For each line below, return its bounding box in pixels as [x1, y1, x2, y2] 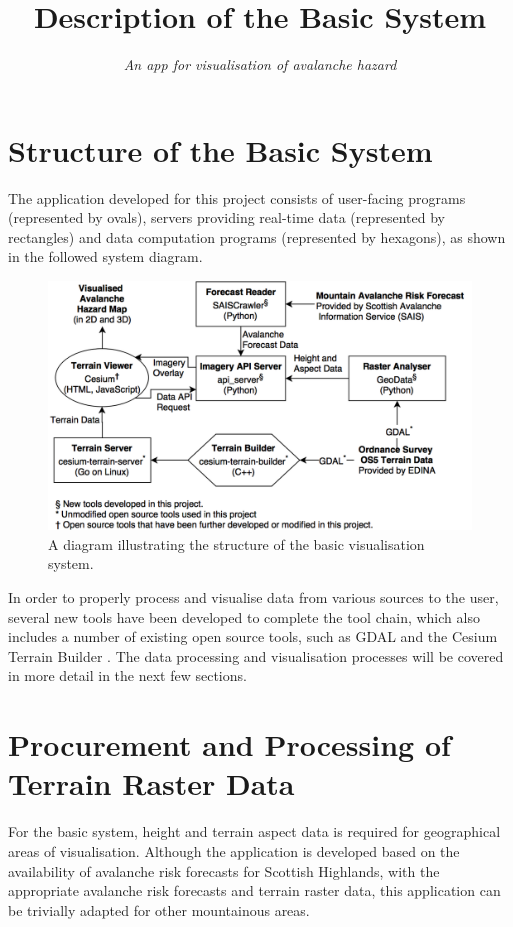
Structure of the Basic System [8, 129, 433, 170]
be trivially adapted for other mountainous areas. [8, 899, 310, 920]
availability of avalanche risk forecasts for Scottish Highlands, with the [8, 860, 440, 881]
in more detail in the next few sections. [8, 665, 247, 686]
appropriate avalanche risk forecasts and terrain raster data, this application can [8, 880, 501, 901]
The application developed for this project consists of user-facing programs [8, 187, 466, 208]
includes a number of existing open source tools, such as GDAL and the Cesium [8, 626, 498, 647]
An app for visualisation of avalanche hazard [123, 54, 397, 75]
